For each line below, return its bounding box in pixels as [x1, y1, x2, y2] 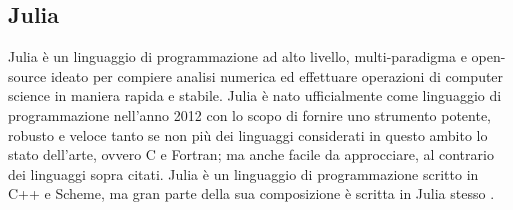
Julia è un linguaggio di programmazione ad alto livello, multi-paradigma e [8, 46, 467, 67]
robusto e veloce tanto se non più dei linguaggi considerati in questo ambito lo [8, 124, 488, 145]
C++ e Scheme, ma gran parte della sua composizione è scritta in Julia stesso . [8, 183, 495, 204]
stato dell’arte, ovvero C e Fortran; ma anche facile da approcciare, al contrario [8, 144, 494, 165]
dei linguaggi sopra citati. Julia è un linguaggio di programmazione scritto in [8, 163, 479, 184]
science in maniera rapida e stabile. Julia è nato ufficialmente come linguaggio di [8, 85, 502, 106]
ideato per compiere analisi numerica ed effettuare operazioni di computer [50, 65, 504, 86]
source [8, 65, 47, 86]
